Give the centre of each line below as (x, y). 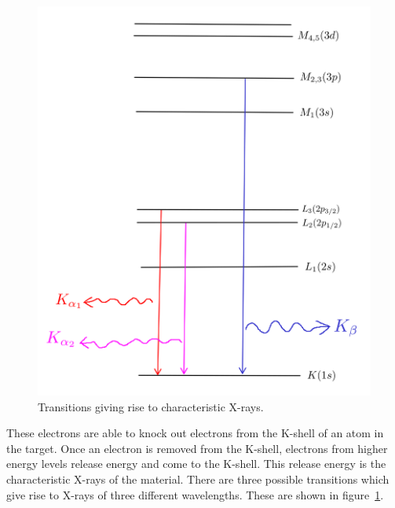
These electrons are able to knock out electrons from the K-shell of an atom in (195, 433)
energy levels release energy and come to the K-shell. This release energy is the (196, 464)
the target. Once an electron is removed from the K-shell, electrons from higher (197, 448)
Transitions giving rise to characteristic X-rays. (151, 406)
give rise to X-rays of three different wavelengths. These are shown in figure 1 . (195, 494)
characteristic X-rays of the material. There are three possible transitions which (198, 479)
